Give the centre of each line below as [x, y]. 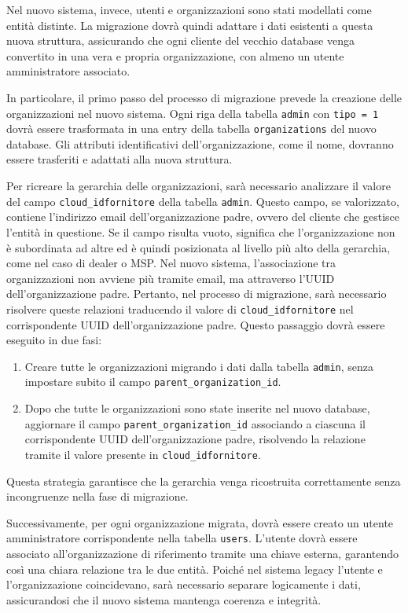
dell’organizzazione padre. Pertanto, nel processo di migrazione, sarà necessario [197, 294]
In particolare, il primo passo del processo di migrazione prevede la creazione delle [204, 97]
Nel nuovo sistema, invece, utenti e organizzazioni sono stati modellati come [189, 9]
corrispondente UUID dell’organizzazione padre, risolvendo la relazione [195, 439]
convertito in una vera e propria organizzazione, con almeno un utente [175, 55]
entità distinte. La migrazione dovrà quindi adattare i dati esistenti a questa [190, 25]
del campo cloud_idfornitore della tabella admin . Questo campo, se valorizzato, [203, 201]
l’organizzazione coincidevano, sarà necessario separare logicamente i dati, [184, 584]
